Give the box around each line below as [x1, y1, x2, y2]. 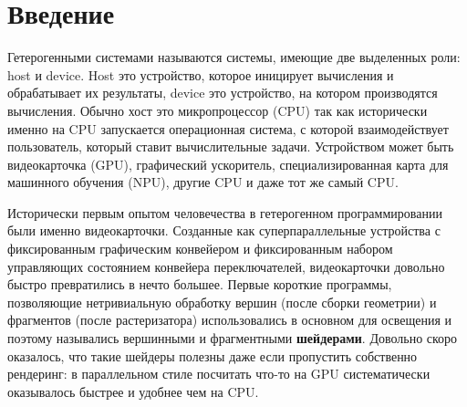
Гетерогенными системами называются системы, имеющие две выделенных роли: [7, 47, 461, 67]
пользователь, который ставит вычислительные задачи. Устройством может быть [7, 137, 454, 156]
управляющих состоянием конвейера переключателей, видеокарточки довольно [7, 256, 445, 276]
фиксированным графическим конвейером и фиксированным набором [7, 239, 393, 258]
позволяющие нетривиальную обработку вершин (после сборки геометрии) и [7, 292, 437, 311]
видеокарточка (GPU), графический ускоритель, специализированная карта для [7, 154, 449, 173]
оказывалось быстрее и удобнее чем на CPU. [7, 381, 259, 401]
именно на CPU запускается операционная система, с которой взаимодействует [7, 119, 449, 138]
